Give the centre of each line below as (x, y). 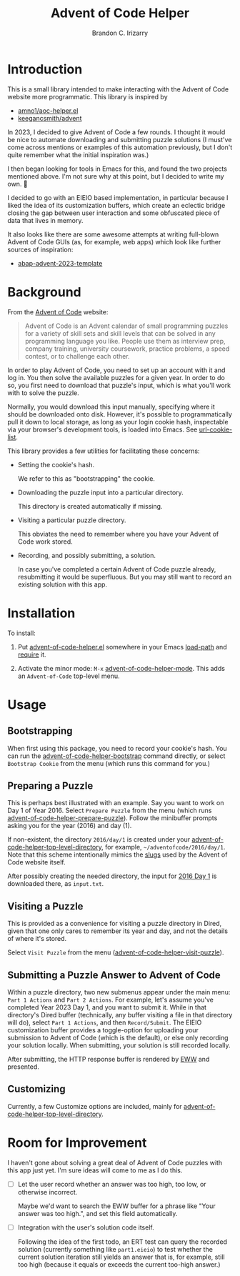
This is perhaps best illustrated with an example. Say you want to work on (116, 803)
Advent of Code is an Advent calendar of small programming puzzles (126, 326)
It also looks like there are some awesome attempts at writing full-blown (113, 234)
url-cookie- (216, 429)
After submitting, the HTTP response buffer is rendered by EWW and (109, 1059)
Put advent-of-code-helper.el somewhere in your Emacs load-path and (122, 647)
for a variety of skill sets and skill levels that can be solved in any (120, 333)
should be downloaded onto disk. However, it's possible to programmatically (120, 414)
